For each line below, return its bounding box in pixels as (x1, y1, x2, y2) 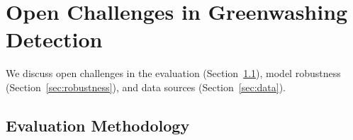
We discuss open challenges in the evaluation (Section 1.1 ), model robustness (6, 66, 341, 81)
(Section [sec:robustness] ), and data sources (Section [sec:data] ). (6, 79, 286, 94)
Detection (6, 25, 103, 54)
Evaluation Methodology (6, 114, 190, 136)
